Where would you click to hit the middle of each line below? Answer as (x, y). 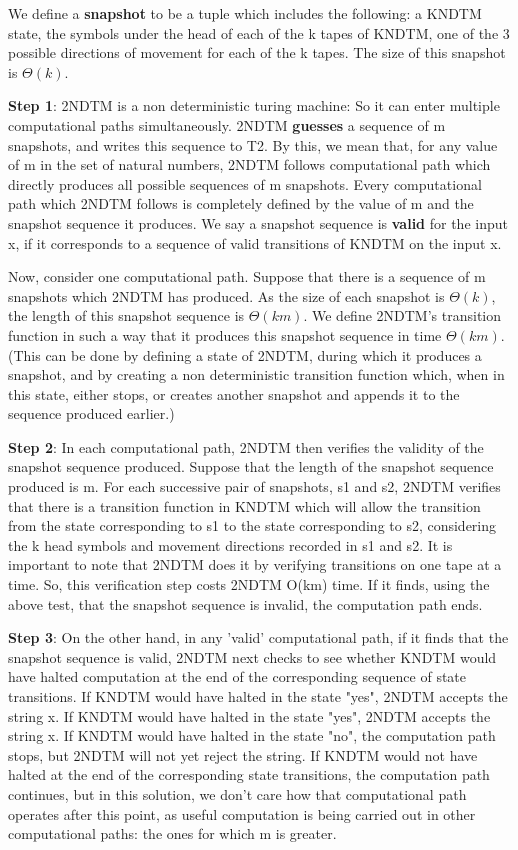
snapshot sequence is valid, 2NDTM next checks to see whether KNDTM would (252, 656)
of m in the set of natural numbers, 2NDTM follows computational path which (249, 164)
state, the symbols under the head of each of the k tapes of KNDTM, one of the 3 (259, 32)
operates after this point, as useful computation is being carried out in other (242, 813)
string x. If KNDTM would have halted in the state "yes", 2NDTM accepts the (249, 715)
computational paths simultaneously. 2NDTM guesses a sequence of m (227, 124)
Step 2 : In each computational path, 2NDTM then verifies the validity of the (246, 446)
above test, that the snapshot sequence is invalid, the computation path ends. (245, 603)
